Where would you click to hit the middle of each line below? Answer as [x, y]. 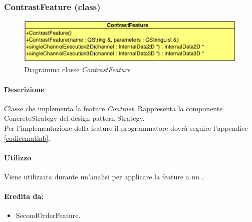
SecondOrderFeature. [48, 215]
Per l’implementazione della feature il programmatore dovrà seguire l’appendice [126, 128]
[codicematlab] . [27, 138]
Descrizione [24, 89]
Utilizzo [18, 157]
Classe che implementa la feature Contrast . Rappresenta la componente [113, 108]
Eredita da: [24, 196]
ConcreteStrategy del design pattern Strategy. [74, 118]
